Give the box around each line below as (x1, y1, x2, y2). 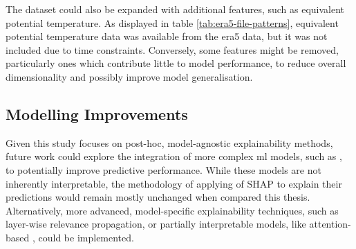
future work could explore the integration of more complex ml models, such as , (6, 149, 342, 163)
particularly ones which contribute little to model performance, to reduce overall (6, 56, 346, 70)
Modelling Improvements (6, 103, 188, 124)
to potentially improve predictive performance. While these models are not (6, 162, 321, 177)
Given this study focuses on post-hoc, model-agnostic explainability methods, (6, 135, 333, 150)
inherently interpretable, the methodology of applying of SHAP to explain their (6, 176, 342, 190)
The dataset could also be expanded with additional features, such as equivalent (6, 2, 345, 16)
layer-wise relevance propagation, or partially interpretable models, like (6, 217, 306, 231)
